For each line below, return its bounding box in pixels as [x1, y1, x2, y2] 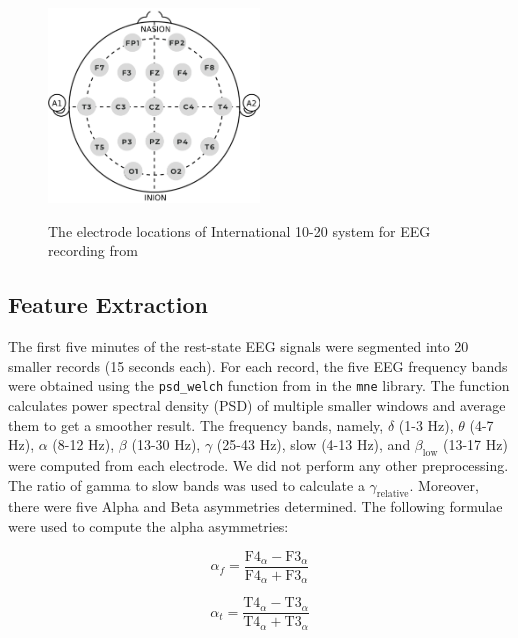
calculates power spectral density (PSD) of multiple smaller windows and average [8, 395, 506, 416]
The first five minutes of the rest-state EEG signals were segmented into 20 [8, 336, 469, 357]
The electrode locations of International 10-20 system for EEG [48, 220, 431, 241]
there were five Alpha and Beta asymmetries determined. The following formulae [8, 496, 503, 517]
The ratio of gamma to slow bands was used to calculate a [8, 474, 365, 495]
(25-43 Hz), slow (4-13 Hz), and [216, 434, 411, 455]
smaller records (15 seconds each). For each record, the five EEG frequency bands [8, 355, 508, 376]
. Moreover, [409, 474, 479, 495]
